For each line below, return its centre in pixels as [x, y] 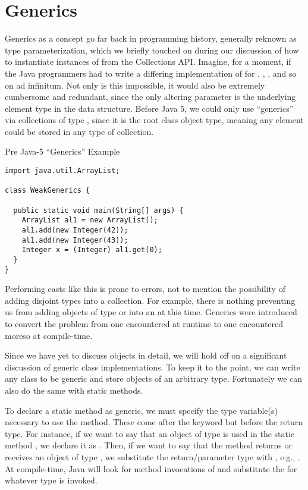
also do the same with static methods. [74, 390]
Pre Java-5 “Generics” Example [62, 151]
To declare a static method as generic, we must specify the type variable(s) [141, 410]
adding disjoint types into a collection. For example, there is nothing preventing [150, 300]
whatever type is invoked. [51, 480]
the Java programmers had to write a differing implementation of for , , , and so [151, 73]
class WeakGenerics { [48, 191]
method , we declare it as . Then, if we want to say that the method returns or [148, 445]
